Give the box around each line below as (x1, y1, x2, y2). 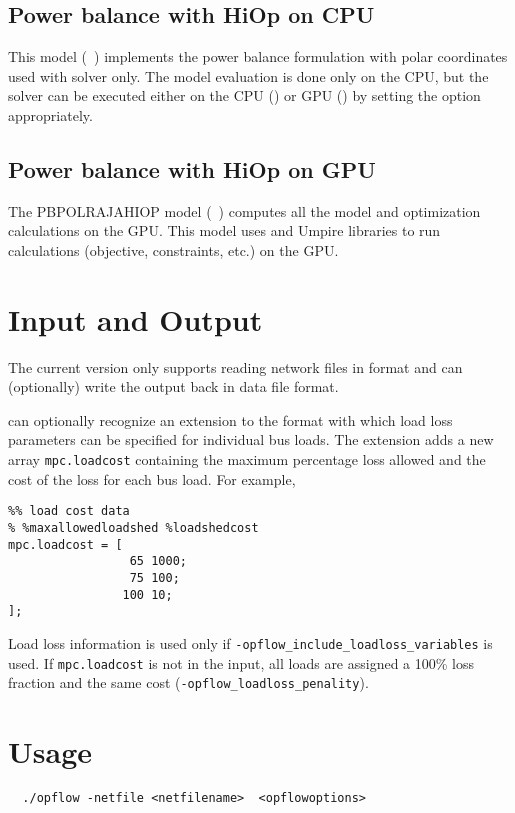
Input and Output (8, 298, 263, 339)
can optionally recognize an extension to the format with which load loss (8, 409, 453, 430)
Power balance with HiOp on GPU (8, 153, 376, 184)
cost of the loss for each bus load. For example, (8, 468, 296, 489)
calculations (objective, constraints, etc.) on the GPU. (8, 239, 339, 260)
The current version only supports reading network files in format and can (8, 356, 463, 377)
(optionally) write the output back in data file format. (8, 376, 339, 397)
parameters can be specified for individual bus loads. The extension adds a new (8, 429, 494, 450)
